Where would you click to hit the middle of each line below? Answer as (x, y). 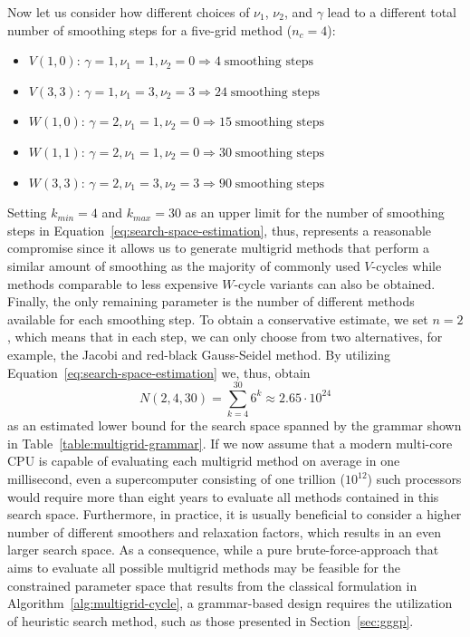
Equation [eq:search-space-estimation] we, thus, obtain (159, 372)
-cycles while (407, 265)
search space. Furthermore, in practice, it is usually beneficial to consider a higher (235, 514)
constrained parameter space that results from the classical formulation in (212, 585)
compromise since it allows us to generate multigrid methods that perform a (219, 248)
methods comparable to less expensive (113, 283)
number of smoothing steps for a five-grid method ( (150, 29)
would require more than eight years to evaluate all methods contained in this (223, 496)
